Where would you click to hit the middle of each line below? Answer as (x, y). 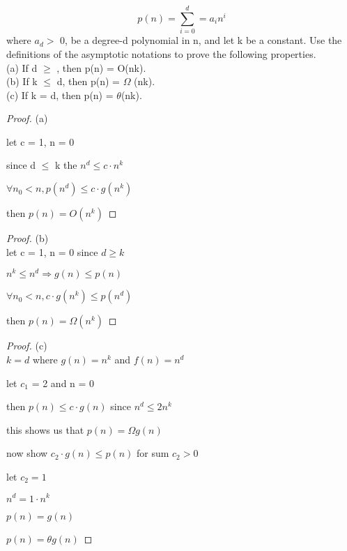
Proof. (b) (28, 238)
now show (27, 453)
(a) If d (22, 67)
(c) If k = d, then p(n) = (60, 95)
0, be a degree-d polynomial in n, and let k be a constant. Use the (201, 40)
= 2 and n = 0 (63, 383)
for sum (153, 453)
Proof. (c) (27, 346)
